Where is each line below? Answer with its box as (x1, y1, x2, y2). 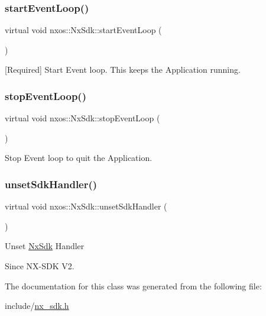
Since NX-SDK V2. (5, 260, 74, 272)
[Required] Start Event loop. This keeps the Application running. (5, 63, 241, 76)
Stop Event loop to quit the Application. (5, 151, 153, 164)
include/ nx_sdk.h (5, 299, 69, 312)
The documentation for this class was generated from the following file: (5, 279, 262, 292)
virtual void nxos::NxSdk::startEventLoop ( (5, 24, 162, 36)
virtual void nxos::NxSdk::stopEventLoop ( (5, 112, 160, 124)
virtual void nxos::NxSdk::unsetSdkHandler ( (5, 200, 167, 212)
